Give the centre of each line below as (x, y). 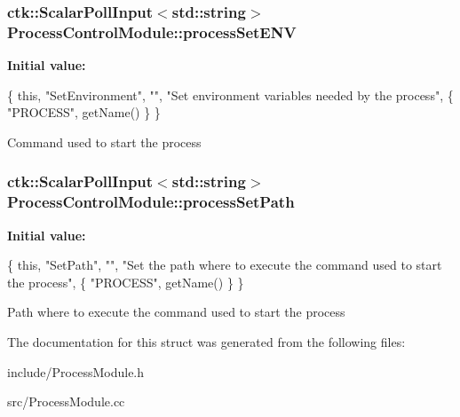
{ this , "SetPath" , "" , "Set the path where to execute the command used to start (225, 265)
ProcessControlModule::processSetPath (151, 202)
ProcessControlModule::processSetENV (152, 31)
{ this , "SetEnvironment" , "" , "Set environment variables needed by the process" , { (230, 94)
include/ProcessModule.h (76, 371)
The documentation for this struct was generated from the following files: (206, 342)
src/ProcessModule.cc (66, 401)
